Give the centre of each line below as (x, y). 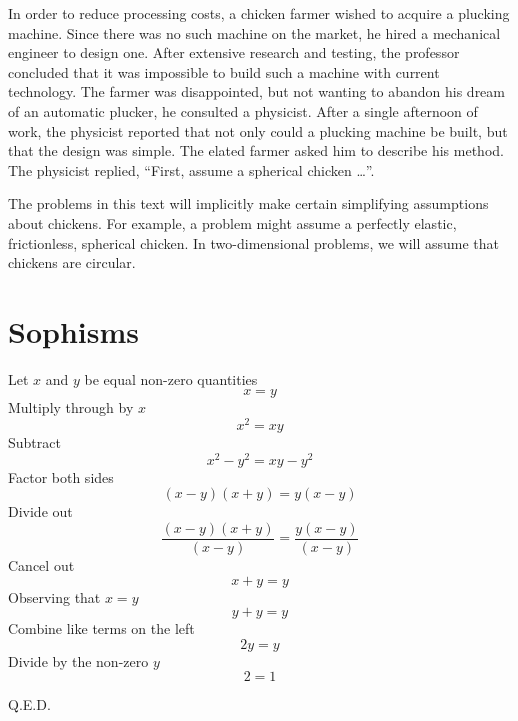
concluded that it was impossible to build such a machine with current (224, 71)
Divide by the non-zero (78, 660)
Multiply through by (71, 407)
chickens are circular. (72, 262)
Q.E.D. (29, 704)
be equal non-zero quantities (171, 378)
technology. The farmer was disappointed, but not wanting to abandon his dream (256, 91)
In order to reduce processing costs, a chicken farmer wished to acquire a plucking (259, 13)
